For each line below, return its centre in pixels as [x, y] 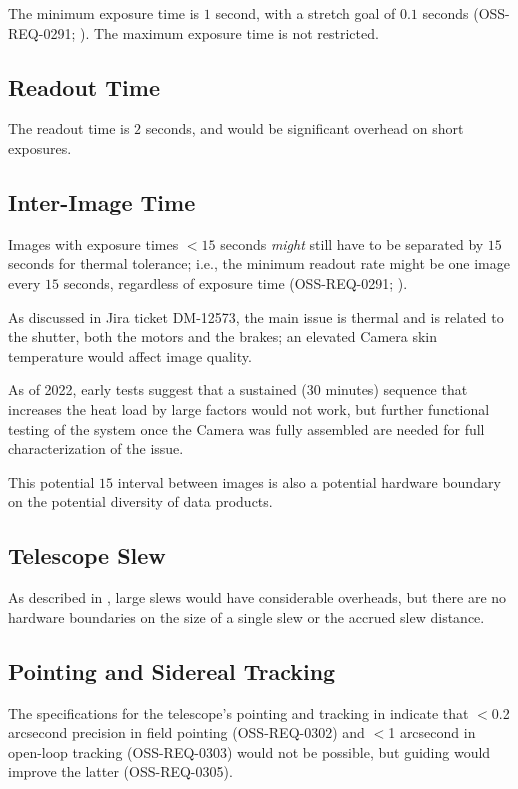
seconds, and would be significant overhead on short [304, 128]
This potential [51, 481]
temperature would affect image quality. [130, 355]
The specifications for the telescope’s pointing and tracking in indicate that [238, 712]
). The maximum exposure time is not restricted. [229, 32]
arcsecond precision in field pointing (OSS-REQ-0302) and [186, 732]
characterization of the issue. [96, 448]
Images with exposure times [93, 243]
